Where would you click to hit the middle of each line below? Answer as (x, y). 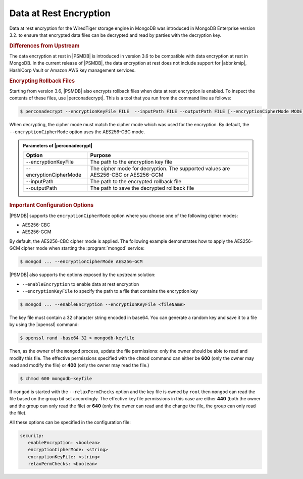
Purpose (100, 155)
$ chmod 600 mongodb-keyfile (56, 379)
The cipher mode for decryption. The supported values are (160, 169)
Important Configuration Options (52, 205)
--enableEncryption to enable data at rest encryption (81, 284)
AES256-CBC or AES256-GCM (127, 175)
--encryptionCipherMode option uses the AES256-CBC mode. (77, 132)
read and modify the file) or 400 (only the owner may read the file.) (79, 365)
